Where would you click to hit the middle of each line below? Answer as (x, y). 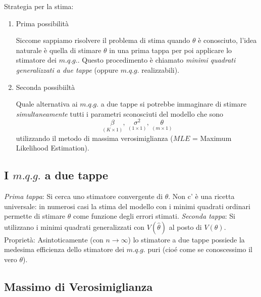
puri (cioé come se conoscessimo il (200, 249)
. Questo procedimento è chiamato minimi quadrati (156, 60)
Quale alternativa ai (47, 104)
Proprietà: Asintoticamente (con (54, 239)
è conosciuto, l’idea (227, 40)
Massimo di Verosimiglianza (79, 286)
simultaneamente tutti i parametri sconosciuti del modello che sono (120, 113)
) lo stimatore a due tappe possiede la (186, 239)
